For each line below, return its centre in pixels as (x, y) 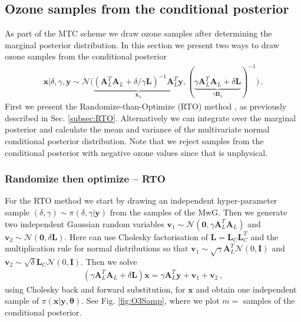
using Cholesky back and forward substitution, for (95, 289)
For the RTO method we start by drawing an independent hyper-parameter (141, 200)
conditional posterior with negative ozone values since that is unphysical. (136, 152)
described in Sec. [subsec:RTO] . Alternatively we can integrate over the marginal (150, 117)
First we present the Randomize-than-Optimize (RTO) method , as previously (146, 106)
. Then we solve (109, 261)
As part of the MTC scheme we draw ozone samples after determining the (138, 33)
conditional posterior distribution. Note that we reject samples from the (134, 141)
